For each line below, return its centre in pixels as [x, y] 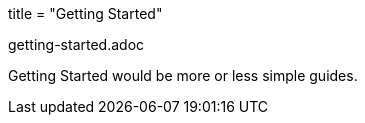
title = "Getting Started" [85, 13]
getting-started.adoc [76, 44]
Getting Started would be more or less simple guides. [183, 75]
